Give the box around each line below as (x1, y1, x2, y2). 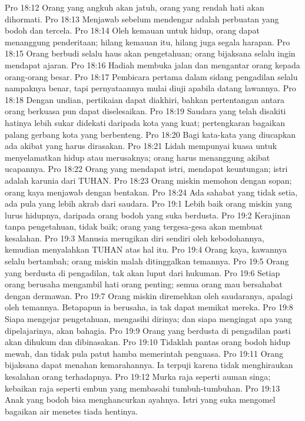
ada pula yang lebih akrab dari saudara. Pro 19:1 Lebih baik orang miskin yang (5, 197, 293, 210)
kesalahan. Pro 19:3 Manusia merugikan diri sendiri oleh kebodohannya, (5, 231, 264, 244)
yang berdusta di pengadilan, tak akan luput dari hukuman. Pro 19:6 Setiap (5, 266, 280, 279)
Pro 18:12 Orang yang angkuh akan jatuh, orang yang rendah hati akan (5, 1, 264, 13)
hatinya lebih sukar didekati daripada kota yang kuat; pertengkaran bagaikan (5, 116, 285, 128)
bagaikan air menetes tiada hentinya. (5, 405, 138, 417)
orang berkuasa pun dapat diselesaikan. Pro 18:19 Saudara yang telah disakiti (5, 105, 286, 117)
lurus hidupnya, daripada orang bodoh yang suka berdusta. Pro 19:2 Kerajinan (5, 208, 290, 221)
